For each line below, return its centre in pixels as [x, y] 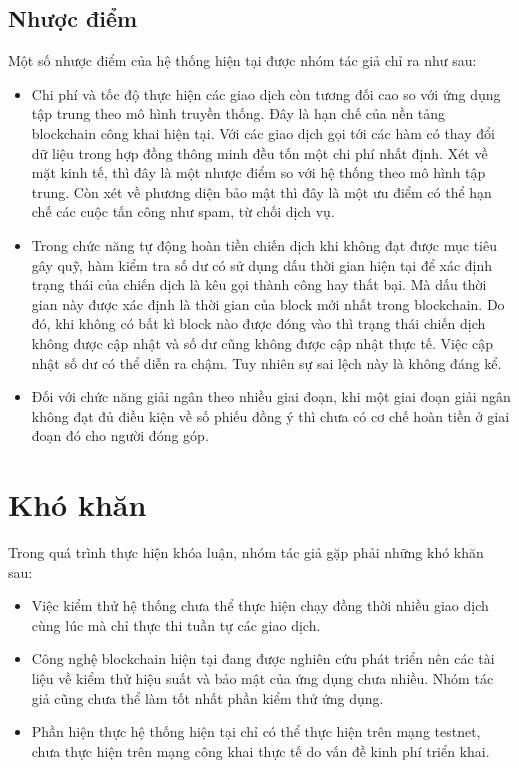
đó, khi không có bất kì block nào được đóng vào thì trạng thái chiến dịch [258, 323]
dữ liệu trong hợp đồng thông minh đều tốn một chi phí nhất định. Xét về [259, 152]
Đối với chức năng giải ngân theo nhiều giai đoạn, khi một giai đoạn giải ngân [271, 396]
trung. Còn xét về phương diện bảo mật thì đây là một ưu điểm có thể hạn [261, 191]
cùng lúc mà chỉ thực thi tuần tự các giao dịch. [176, 624]
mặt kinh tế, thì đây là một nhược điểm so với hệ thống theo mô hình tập [258, 172]
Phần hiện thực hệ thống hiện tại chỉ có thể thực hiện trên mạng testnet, [256, 731]
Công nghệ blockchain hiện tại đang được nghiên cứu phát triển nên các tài [263, 658]
